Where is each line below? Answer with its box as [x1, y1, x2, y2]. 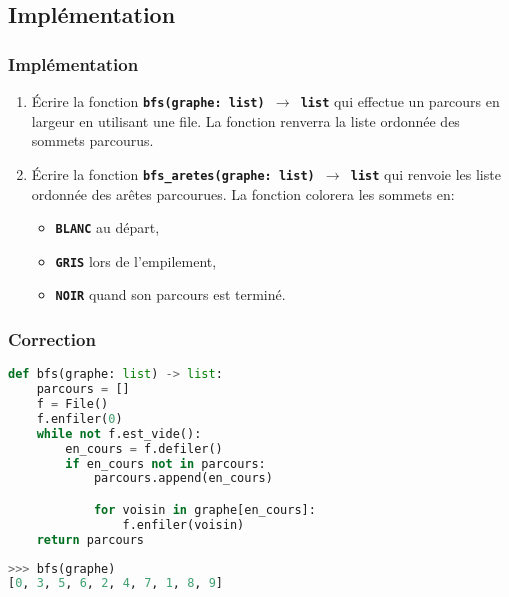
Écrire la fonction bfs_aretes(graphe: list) [31, 163, 315, 184]
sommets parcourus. [31, 130, 154, 151]
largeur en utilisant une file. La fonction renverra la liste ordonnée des [31, 110, 460, 131]
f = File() [36, 397, 109, 412]
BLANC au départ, [55, 217, 160, 238]
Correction [8, 326, 96, 351]
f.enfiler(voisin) [122, 517, 245, 532]
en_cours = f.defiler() [65, 441, 223, 456]
